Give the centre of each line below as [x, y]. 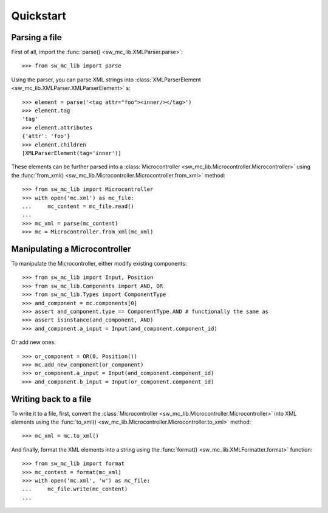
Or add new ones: [33, 342]
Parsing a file [36, 37]
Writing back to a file [51, 399]
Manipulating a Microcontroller [71, 249]
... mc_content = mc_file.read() [78, 206]
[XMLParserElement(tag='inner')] [72, 153]
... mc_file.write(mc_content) [75, 489]
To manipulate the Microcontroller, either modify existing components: [99, 263]
